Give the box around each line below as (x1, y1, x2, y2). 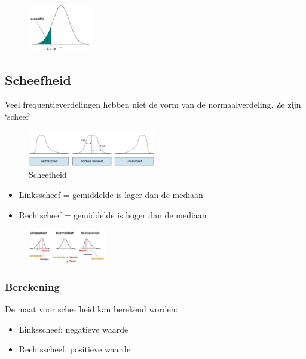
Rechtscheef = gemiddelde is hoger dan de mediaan (19, 208, 207, 221)
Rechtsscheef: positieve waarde (19, 343, 131, 355)
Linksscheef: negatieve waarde (19, 323, 128, 335)
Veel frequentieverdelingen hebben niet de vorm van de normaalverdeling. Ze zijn (5, 98, 301, 111)
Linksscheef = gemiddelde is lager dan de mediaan (19, 188, 203, 200)
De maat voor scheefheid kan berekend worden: (5, 303, 178, 315)
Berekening (5, 279, 60, 294)
